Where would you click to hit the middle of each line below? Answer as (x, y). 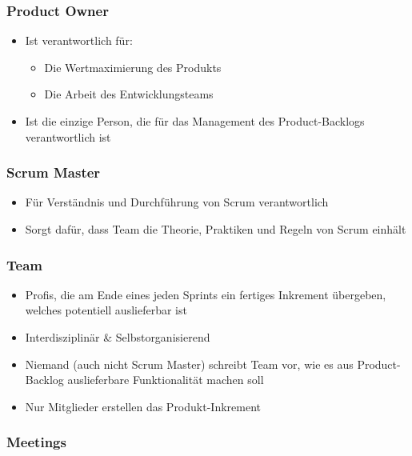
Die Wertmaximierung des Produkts (133, 67)
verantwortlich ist (68, 136)
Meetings (36, 442)
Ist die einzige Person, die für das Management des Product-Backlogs (195, 121)
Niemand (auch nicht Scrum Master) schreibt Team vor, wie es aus (189, 364)
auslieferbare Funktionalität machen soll (166, 380)
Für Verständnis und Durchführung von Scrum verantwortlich (177, 202)
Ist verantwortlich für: (79, 40)
